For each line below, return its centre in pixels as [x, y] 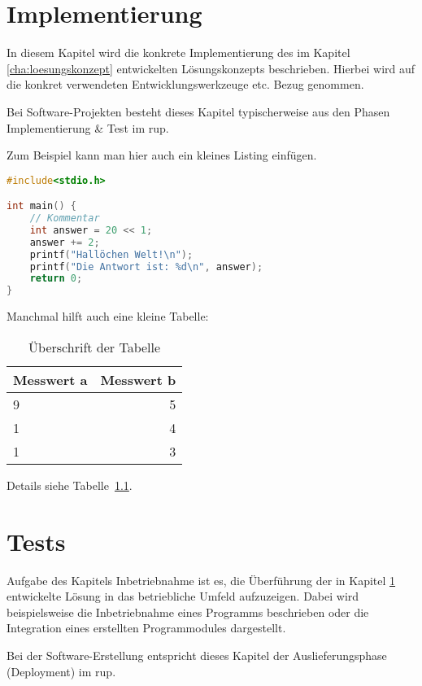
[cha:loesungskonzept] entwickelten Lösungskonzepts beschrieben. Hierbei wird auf [211, 68]
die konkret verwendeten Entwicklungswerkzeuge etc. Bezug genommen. [185, 84]
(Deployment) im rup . [61, 671]
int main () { [41, 206]
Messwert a [50, 379]
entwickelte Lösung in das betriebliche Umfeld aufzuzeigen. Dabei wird [183, 596]
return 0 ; [56, 279]
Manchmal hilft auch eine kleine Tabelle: [108, 316]
